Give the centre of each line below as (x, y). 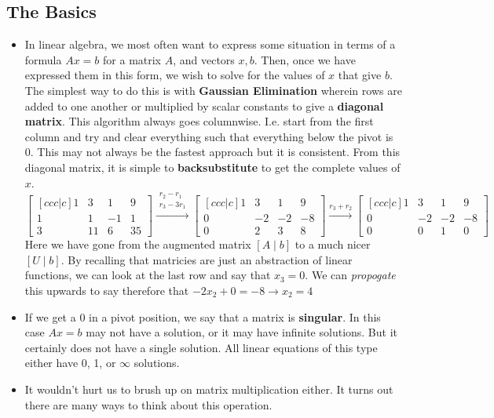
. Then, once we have (305, 59)
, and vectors (204, 59)
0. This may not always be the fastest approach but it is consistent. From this (212, 152)
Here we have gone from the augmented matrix (138, 244)
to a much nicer (333, 244)
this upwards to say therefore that (107, 291)
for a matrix (132, 59)
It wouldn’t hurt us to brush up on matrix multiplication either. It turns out (209, 389)
